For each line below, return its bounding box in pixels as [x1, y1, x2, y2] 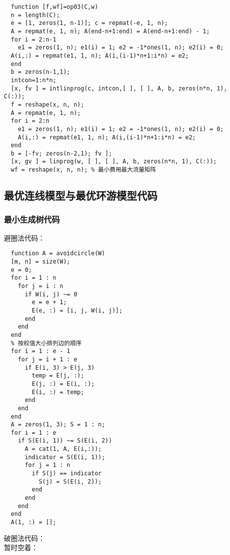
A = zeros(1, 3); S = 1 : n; [11, 421, 105, 428]
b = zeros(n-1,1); [11, 68, 71, 76]
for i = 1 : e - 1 [11, 348, 71, 355]
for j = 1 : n [24, 462, 71, 469]
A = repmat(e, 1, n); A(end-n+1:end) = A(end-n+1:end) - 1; [11, 27, 210, 35]
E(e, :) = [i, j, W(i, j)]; [32, 307, 123, 314]
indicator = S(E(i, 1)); [24, 453, 105, 461]
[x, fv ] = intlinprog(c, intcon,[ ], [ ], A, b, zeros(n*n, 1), [11, 85, 228, 92]
